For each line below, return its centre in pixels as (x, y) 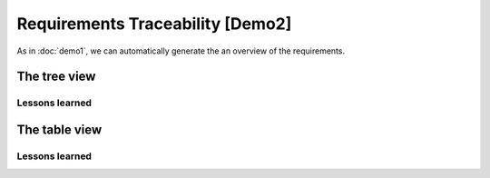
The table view (59, 129)
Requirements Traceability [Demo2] (154, 24)
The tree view (56, 77)
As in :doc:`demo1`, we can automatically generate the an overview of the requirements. (181, 51)
